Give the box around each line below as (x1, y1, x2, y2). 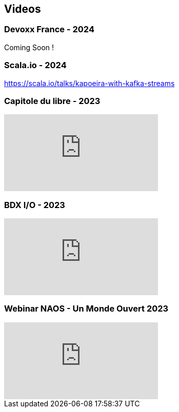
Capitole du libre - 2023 (4, 95, 101, 106)
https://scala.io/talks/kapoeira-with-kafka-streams (4, 78, 175, 88)
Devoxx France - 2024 (4, 24, 94, 35)
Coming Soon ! (4, 43, 54, 52)
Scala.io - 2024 (4, 60, 67, 71)
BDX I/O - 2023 (4, 199, 65, 210)
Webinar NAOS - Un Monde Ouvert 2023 (4, 303, 169, 314)
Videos (4, 3, 41, 15)
